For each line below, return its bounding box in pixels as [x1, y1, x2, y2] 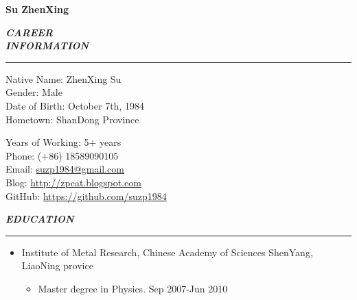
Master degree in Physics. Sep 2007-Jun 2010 [38, 281, 228, 295]
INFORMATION [5, 38, 89, 53]
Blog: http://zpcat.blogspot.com [5, 175, 141, 189]
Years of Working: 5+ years [5, 135, 122, 149]
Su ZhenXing [5, 2, 69, 16]
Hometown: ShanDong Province [5, 112, 139, 126]
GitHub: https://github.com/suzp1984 [5, 188, 167, 203]
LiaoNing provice [21, 258, 93, 273]
